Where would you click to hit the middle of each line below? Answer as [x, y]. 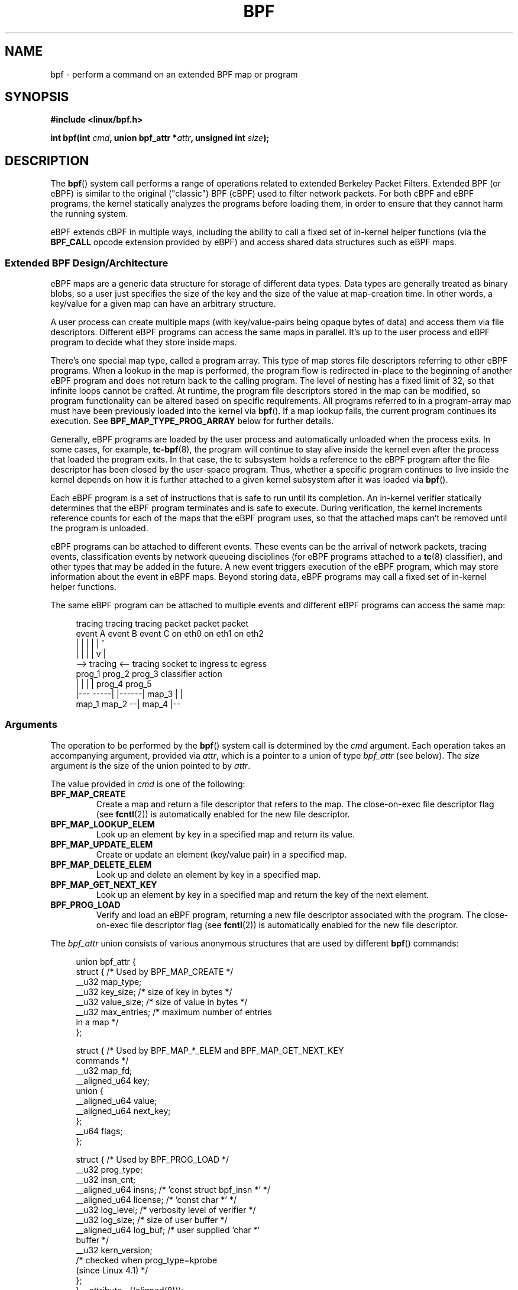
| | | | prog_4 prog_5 [114, 684]
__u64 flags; [99, 1131]
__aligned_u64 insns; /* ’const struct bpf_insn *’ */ [173, 1189]
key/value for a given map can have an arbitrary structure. [163, 304]
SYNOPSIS [37, 97]
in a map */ [97, 1022]
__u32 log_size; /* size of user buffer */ [152, 1220]
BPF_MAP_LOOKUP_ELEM [103, 824]
